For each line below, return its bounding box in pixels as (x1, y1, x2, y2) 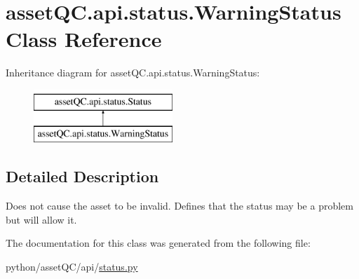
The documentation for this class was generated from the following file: (6, 236, 311, 250)
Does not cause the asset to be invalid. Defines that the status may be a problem (6, 198, 353, 213)
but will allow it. (6, 212, 77, 226)
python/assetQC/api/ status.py (6, 259, 138, 274)
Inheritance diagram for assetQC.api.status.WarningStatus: (6, 65, 260, 80)
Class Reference (6, 25, 162, 53)
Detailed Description (6, 165, 159, 187)
